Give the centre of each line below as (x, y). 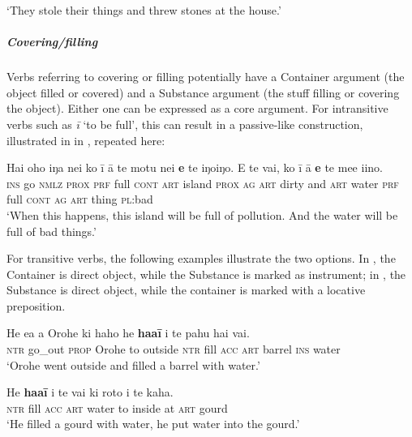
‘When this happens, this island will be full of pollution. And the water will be (202, 214)
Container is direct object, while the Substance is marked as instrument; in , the (206, 274)
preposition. (36, 305)
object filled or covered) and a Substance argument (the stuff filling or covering (203, 92)
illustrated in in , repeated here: (86, 140)
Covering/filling (52, 42)
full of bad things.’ (51, 231)
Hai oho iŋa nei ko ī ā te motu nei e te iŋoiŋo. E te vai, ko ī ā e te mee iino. (195, 167)
